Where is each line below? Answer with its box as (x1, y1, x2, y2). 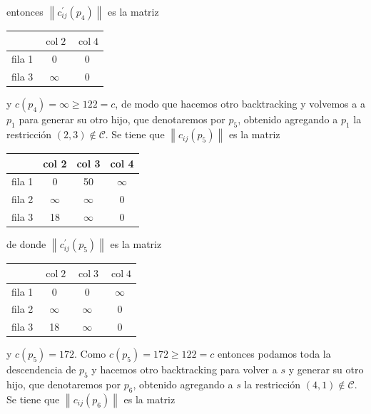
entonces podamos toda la (217, 346, 331, 361)
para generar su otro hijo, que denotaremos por (19, 112, 225, 127)
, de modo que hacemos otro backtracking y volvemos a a (115, 96, 365, 111)
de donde (6, 237, 46, 252)
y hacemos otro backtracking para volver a (91, 362, 278, 377)
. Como (73, 346, 106, 361)
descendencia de (6, 362, 76, 377)
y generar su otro (288, 362, 364, 377)
